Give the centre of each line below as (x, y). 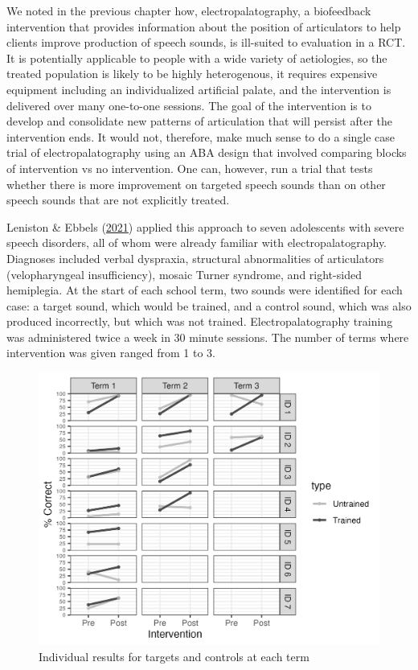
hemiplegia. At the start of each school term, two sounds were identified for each (205, 290)
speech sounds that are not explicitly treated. (118, 200)
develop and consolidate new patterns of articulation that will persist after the (199, 121)
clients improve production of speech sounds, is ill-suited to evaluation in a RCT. (206, 42)
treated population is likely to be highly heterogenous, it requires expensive (192, 74)
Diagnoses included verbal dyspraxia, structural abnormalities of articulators (195, 258)
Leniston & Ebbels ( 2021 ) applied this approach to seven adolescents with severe (205, 226)
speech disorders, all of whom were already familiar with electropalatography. (197, 243)
